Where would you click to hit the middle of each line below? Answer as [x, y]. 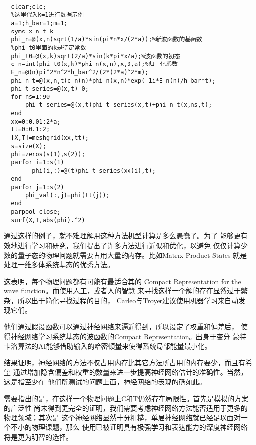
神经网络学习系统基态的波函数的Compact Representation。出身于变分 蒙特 [128, 336]
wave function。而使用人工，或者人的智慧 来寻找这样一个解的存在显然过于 [123, 291]
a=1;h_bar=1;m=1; [39, 23]
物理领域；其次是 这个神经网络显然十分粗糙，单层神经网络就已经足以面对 [122, 417]
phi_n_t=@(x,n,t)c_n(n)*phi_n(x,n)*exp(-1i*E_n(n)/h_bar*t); [113, 80]
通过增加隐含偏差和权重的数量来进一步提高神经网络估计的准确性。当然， [130, 372]
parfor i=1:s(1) [37, 163]
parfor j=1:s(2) [37, 187]
